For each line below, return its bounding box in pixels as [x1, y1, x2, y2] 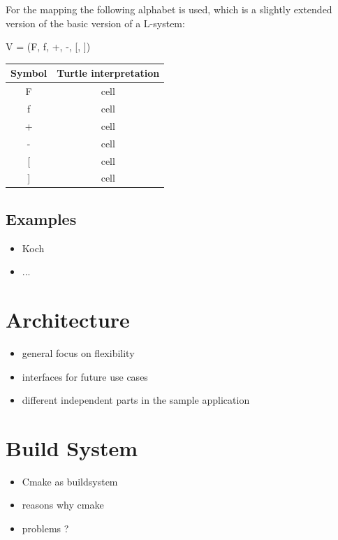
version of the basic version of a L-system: [6, 15, 185, 30]
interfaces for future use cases [22, 369, 148, 384]
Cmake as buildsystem [22, 474, 118, 488]
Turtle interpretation [57, 66, 160, 80]
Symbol [10, 66, 47, 80]
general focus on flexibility [22, 345, 135, 360]
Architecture [6, 305, 130, 334]
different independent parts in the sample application [22, 393, 250, 407]
